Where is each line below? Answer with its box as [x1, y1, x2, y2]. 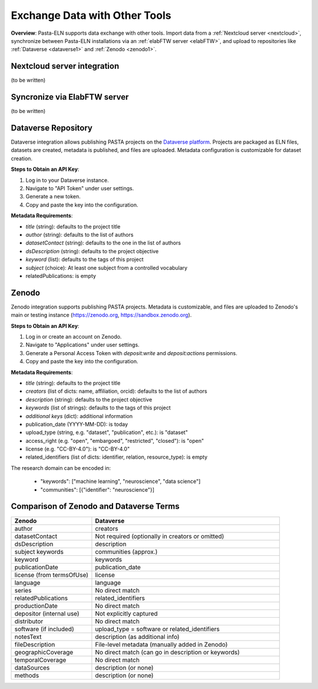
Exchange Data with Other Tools [11, 9, 171, 22]
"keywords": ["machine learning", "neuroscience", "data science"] [40, 478, 201, 485]
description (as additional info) [95, 632, 180, 641]
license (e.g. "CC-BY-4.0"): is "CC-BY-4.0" [25, 445, 130, 453]
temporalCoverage [14, 655, 67, 664]
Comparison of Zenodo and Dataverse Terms [11, 501, 180, 512]
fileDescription [14, 640, 55, 648]
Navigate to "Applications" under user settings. [25, 342, 140, 349]
